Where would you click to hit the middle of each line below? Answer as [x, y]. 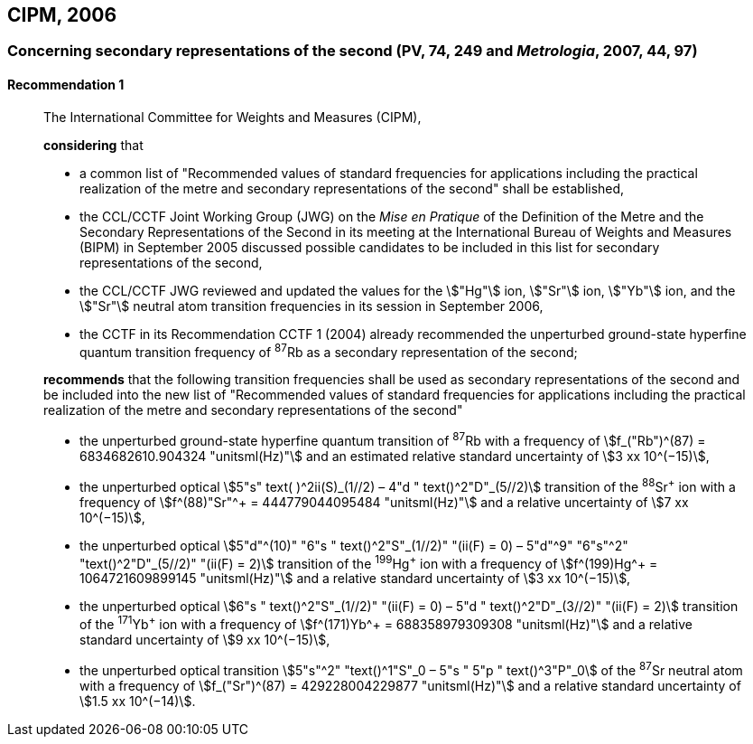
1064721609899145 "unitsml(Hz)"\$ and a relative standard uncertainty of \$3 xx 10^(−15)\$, [355, 579]
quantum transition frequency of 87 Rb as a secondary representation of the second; [329, 350]
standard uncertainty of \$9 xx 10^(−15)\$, [205, 639]
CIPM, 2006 [62, 15]
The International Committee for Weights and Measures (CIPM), [232, 117]
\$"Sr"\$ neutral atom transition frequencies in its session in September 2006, [311, 306]
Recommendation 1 [66, 85]
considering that [93, 145]
